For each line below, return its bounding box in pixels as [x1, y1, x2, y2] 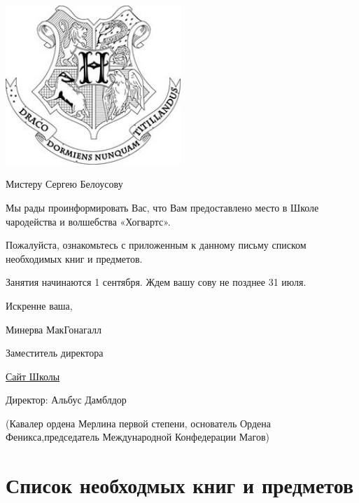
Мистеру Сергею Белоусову [6, 177, 123, 191]
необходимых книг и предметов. [6, 251, 143, 266]
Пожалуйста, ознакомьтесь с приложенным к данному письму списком [6, 237, 307, 252]
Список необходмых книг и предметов [6, 471, 354, 499]
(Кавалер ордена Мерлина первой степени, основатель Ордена [6, 415, 271, 430]
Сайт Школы [6, 368, 60, 383]
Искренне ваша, [6, 298, 73, 312]
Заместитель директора [6, 345, 104, 360]
